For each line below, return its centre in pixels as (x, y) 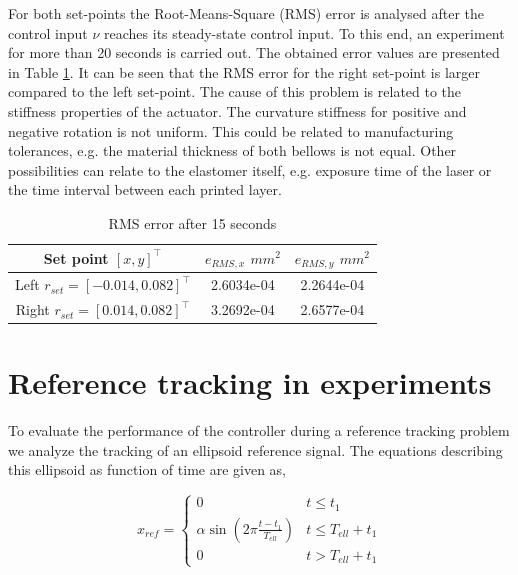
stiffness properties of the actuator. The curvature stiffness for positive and (237, 110)
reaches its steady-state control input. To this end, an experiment (304, 32)
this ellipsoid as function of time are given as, (147, 469)
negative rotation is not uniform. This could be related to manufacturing (231, 130)
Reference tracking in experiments (250, 382)
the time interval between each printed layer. (145, 189)
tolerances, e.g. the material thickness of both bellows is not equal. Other (232, 150)
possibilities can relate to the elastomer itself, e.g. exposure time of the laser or (250, 169)
